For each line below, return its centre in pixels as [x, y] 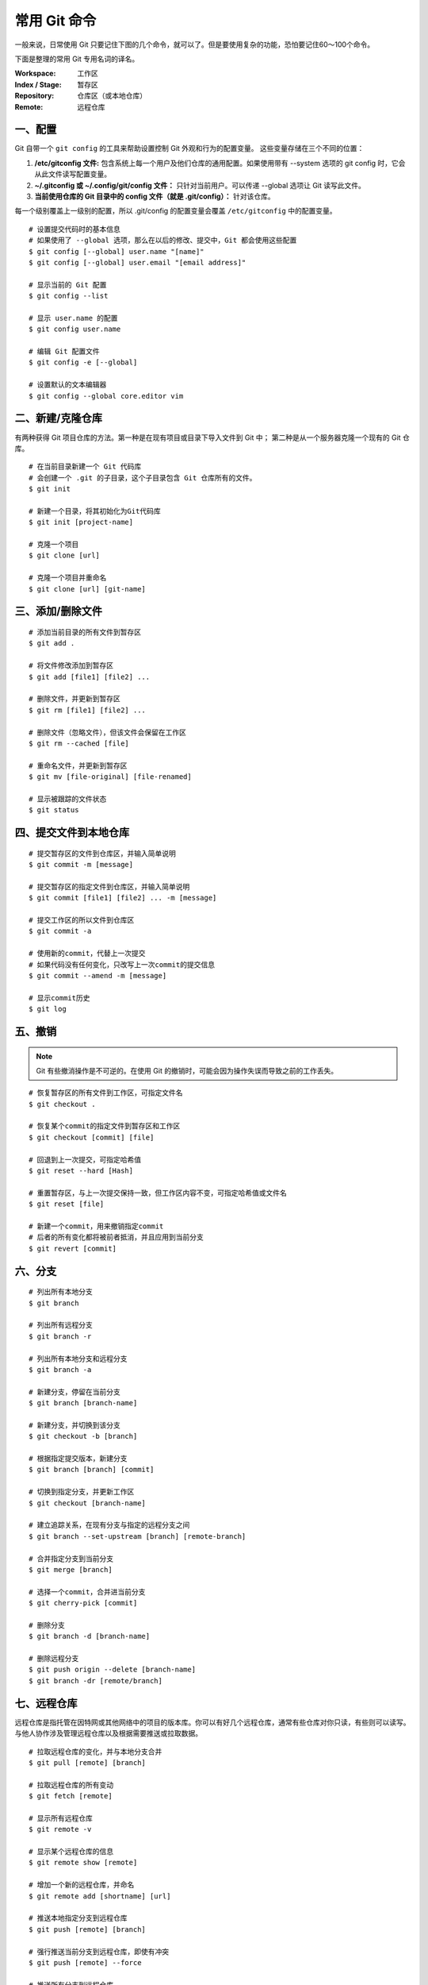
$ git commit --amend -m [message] [98, 975]
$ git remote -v [60, 1829]
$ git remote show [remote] [83, 1863]
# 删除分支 [47, 1625]
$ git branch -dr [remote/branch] [96, 1681]
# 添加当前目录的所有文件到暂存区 [85, 632]
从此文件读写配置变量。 [73, 174]
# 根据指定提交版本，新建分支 [78, 1459]
